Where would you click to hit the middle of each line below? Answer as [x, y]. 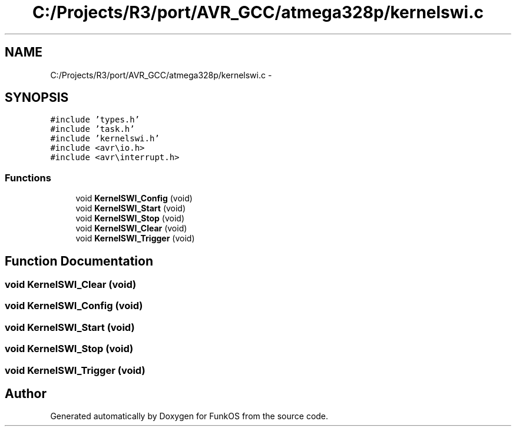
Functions [28, 178]
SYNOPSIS [37, 98]
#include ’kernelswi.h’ [105, 139]
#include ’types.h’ [95, 120]
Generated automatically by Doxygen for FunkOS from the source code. [189, 416]
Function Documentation [79, 261]
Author [26, 393]
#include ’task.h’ [92, 129]
